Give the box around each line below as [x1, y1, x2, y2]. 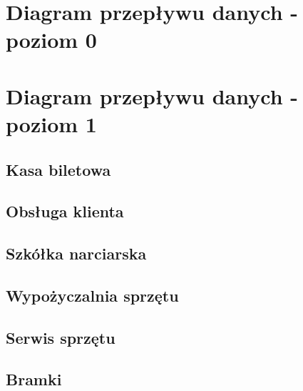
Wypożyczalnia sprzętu [6, 284, 179, 306]
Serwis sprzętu [6, 326, 115, 348]
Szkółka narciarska [6, 242, 147, 264]
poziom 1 [6, 109, 97, 138]
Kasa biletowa [6, 158, 111, 180]
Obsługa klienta [6, 200, 124, 222]
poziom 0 [6, 25, 97, 54]
